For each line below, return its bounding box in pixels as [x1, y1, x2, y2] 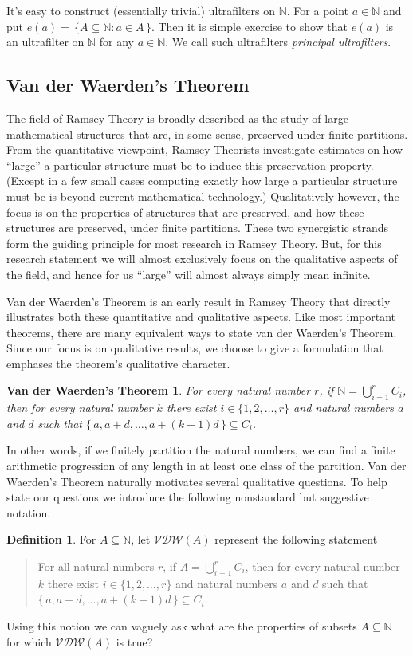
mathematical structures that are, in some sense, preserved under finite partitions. [6, 125, 408, 142]
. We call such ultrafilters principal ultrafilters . [165, 33, 391, 50]
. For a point [286, 2, 349, 18]
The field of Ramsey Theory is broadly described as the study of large [6, 109, 348, 126]
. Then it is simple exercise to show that [151, 18, 348, 34]
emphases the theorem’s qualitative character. [6, 355, 230, 371]
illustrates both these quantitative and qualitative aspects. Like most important [6, 308, 396, 325]
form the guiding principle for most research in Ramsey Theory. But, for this [6, 234, 382, 251]
